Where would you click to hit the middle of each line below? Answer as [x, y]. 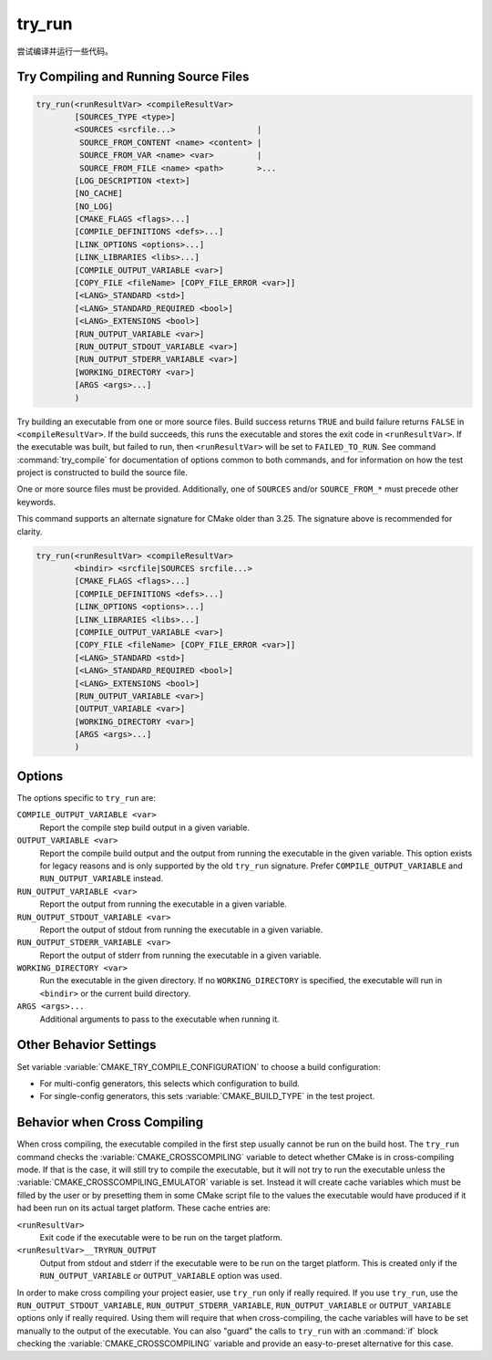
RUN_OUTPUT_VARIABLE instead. [102, 878]
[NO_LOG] [94, 206]
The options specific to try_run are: [87, 797]
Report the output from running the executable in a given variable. [163, 904]
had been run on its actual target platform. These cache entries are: [143, 1208]
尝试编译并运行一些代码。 [65, 51]
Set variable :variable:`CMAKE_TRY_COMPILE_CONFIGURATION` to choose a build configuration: [199, 1066]
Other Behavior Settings [87, 1045]
